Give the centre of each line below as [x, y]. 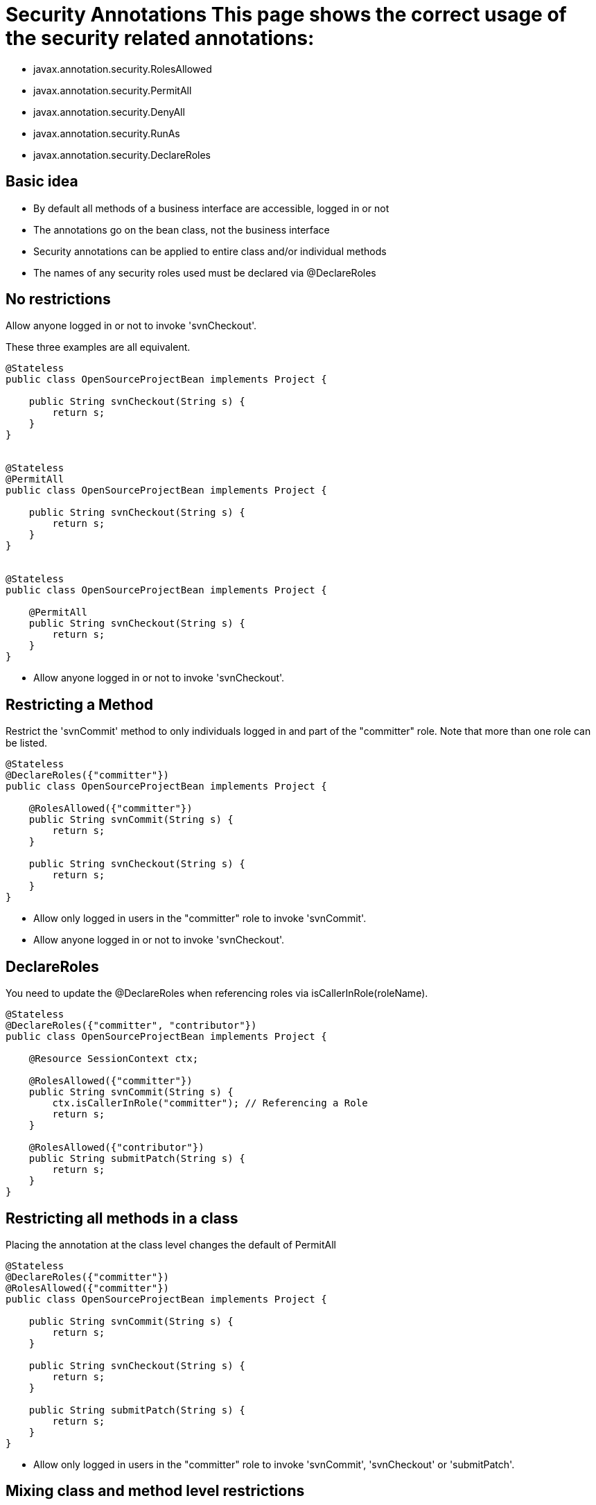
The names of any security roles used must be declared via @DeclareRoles [205, 272]
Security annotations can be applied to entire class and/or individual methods [210, 251]
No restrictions [58, 299]
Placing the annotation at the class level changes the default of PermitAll [171, 1244]
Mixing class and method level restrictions [155, 1491]
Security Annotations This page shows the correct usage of [286, 15]
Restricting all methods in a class [122, 1218]
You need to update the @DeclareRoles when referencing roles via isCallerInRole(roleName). [217, 993]
